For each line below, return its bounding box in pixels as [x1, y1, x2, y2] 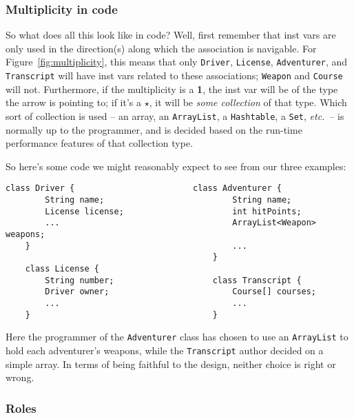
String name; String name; [45, 195, 292, 205]
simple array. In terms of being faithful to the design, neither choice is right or [6, 356, 336, 371]
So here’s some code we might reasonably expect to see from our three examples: [6, 159, 346, 173]
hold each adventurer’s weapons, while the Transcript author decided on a [6, 343, 324, 357]
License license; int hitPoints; [45, 206, 302, 216]
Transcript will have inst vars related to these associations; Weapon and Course [6, 68, 343, 83]
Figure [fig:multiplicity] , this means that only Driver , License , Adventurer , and [6, 54, 348, 69]
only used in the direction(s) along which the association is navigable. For [6, 41, 317, 55]
